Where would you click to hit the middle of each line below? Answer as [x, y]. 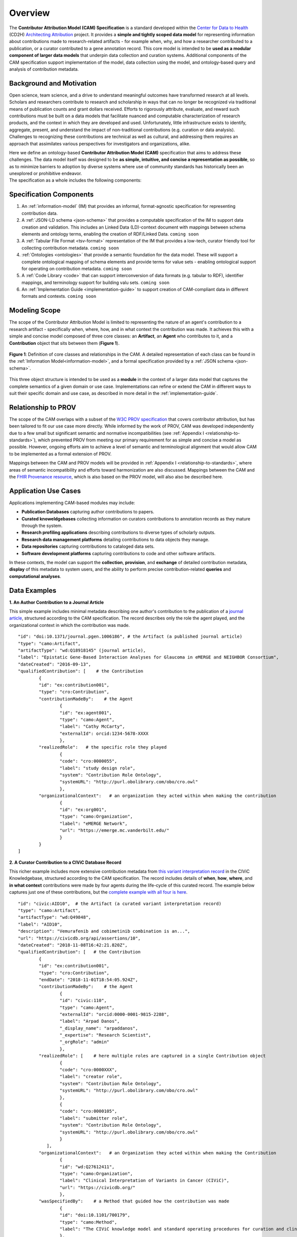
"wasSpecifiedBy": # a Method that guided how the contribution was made [134, 1201]
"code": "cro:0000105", [88, 1111]
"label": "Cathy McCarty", [92, 727]
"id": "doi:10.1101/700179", [95, 1215]
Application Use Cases [45, 491]
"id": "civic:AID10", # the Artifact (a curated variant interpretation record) [120, 904]
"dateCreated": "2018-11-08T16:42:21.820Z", [73, 945]
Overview [29, 13]
